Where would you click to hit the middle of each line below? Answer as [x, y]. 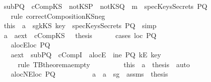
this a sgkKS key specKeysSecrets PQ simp [80, 25]
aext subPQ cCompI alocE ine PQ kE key [86, 54]
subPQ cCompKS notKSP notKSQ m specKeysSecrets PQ [105, 6]
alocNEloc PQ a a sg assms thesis [89, 74]
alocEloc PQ [30, 45]
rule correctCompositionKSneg [58, 16]
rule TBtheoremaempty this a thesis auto [104, 64]
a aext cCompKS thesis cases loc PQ [80, 35]
